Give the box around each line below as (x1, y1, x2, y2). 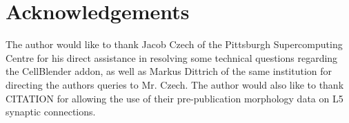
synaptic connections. (6, 104, 96, 119)
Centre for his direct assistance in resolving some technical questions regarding (6, 50, 338, 65)
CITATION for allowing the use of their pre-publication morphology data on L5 (6, 91, 343, 105)
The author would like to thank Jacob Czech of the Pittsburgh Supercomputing (6, 37, 343, 52)
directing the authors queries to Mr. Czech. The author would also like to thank (6, 77, 344, 91)
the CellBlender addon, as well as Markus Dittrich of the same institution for (6, 64, 332, 78)
